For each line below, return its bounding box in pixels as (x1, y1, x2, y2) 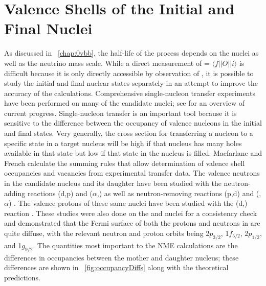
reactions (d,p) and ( (27, 187, 93, 198)
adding (4, 187, 26, 198)
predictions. (4, 272, 40, 282)
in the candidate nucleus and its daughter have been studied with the (4, 178, 221, 188)
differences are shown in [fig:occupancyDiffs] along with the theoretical (4, 262, 229, 273)
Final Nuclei (4, 18, 93, 39)
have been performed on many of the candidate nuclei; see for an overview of (4, 98, 245, 108)
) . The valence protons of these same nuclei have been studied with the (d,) (8, 198, 248, 208)
